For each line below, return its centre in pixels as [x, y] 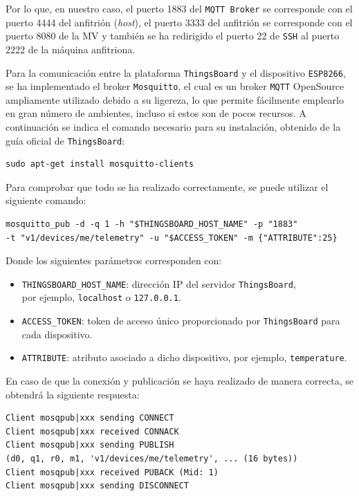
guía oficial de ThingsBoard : [65, 140]
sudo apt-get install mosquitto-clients [100, 164]
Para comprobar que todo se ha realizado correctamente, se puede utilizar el [167, 186]
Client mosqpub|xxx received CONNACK [92, 431]
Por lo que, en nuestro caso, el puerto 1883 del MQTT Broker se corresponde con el [179, 8]
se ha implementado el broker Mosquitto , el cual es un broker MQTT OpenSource [175, 86]
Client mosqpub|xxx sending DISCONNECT [97, 486]
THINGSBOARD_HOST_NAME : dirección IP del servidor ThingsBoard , [159, 283]
